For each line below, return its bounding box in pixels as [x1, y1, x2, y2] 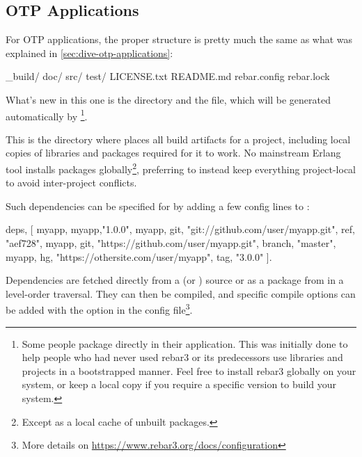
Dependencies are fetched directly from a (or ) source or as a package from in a [6, 273, 344, 287]
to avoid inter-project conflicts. [6, 175, 137, 190]
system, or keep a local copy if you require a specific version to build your [22, 377, 337, 392]
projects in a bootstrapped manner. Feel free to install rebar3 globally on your [22, 363, 356, 378]
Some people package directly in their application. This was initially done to [22, 336, 348, 351]
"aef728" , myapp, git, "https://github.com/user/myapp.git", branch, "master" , [6, 236, 336, 250]
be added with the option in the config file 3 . [6, 300, 193, 317]
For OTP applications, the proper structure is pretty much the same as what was [6, 32, 353, 47]
